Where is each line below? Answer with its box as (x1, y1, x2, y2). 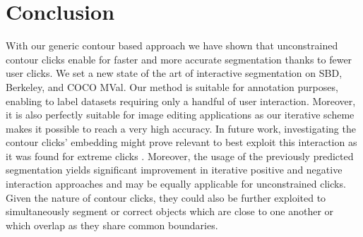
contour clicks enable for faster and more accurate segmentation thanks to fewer (6, 51, 352, 66)
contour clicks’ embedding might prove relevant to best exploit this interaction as (6, 135, 357, 150)
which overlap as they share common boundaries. (6, 217, 218, 232)
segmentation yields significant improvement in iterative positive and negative (6, 162, 343, 177)
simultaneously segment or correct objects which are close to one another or (6, 204, 334, 219)
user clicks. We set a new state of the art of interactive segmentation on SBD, (6, 66, 343, 80)
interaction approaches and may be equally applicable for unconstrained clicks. (6, 176, 346, 191)
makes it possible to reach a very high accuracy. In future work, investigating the (6, 121, 356, 135)
